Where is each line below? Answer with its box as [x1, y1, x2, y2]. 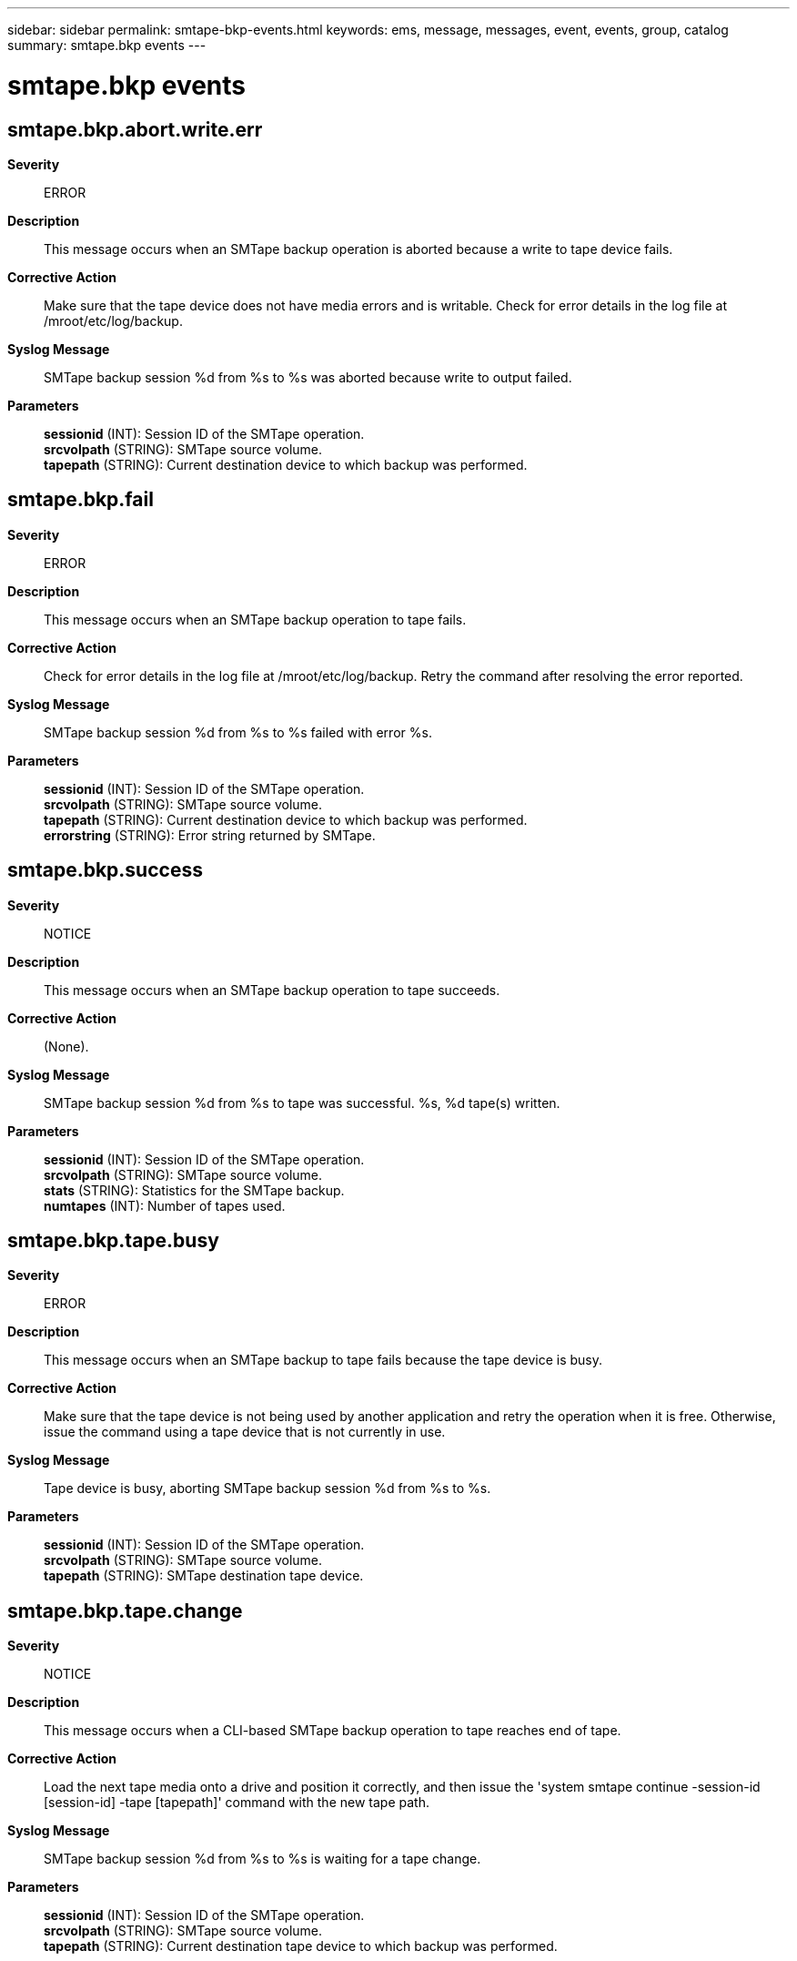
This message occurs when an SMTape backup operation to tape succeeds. [44, 981, 500, 998]
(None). [44, 1038, 89, 1054]
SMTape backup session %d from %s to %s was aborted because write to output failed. [44, 369, 572, 385]
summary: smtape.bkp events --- [7, 37, 207, 53]
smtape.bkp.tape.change [7, 1599, 243, 1622]
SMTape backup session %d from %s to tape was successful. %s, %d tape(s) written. [44, 1094, 560, 1111]
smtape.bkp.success [7, 859, 203, 882]
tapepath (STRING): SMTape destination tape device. [44, 1568, 364, 1584]
